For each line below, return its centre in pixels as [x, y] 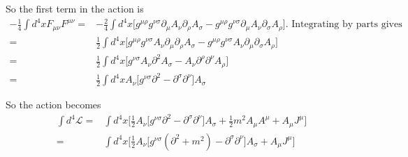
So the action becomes [53, 105]
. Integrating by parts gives [344, 25]
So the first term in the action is [75, 8]
